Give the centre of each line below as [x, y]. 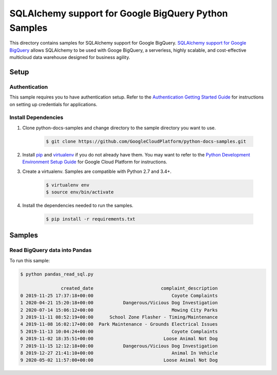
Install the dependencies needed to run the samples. [78, 205]
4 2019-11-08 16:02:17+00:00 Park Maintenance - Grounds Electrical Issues [119, 324]
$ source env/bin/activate [80, 192]
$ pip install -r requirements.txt [91, 219]
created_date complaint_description [139, 288]
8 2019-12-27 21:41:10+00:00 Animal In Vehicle [119, 353]
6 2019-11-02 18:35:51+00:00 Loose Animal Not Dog [119, 339]
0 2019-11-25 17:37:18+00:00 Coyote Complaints [119, 295]
